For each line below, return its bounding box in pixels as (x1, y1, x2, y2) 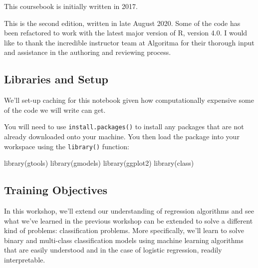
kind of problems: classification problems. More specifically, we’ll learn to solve (4, 225, 244, 236)
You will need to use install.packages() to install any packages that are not (4, 121, 244, 132)
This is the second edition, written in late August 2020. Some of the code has (4, 17, 241, 28)
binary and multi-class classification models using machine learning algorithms (4, 235, 244, 245)
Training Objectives (4, 182, 107, 198)
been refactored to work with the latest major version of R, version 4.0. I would (4, 27, 248, 38)
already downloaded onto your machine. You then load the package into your (4, 131, 240, 142)
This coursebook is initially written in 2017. (4, 1, 138, 11)
